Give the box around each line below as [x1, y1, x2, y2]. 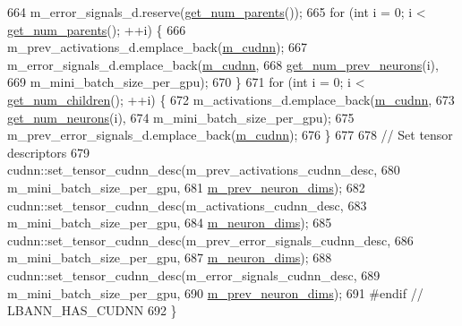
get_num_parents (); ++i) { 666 [7, 20, 186, 39]
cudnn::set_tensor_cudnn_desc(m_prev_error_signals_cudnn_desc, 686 [7, 230, 414, 249]
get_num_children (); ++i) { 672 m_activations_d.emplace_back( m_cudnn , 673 [7, 90, 455, 108]
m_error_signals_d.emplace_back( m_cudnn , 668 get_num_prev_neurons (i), [7, 55, 439, 73]
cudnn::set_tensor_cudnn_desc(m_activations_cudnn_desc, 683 [7, 195, 367, 214]
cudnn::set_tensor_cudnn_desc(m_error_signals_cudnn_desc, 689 [7, 265, 381, 284]
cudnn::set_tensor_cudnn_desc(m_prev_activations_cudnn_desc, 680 [7, 160, 400, 179]
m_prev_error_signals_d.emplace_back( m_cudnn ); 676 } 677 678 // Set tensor [7, 125, 453, 144]
